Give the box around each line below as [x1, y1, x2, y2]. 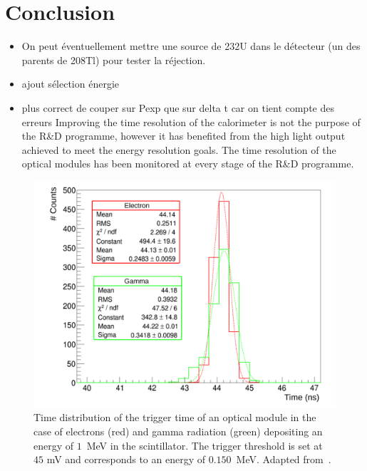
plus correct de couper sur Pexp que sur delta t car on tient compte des [21, 100, 334, 115]
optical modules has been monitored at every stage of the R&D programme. [21, 156, 354, 171]
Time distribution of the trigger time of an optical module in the [33, 410, 316, 425]
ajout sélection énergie [21, 76, 120, 91]
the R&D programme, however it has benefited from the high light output [21, 128, 346, 143]
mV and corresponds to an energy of [46, 452, 205, 467]
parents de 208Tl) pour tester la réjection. [21, 52, 206, 67]
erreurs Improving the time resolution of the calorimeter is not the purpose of [21, 114, 361, 129]
